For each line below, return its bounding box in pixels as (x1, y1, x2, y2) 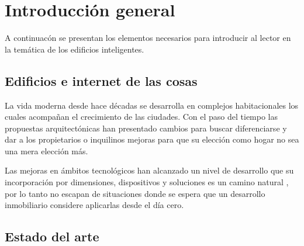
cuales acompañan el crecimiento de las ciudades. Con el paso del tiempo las (5, 110, 278, 123)
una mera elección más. (5, 144, 88, 157)
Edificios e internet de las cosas (5, 71, 198, 89)
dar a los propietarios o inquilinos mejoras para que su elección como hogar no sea (5, 133, 299, 145)
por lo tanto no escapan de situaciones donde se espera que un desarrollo (5, 187, 265, 199)
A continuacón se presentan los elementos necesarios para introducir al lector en (5, 32, 291, 44)
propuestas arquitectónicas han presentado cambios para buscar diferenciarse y (5, 122, 287, 134)
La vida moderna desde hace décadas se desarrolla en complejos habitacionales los (5, 99, 299, 111)
